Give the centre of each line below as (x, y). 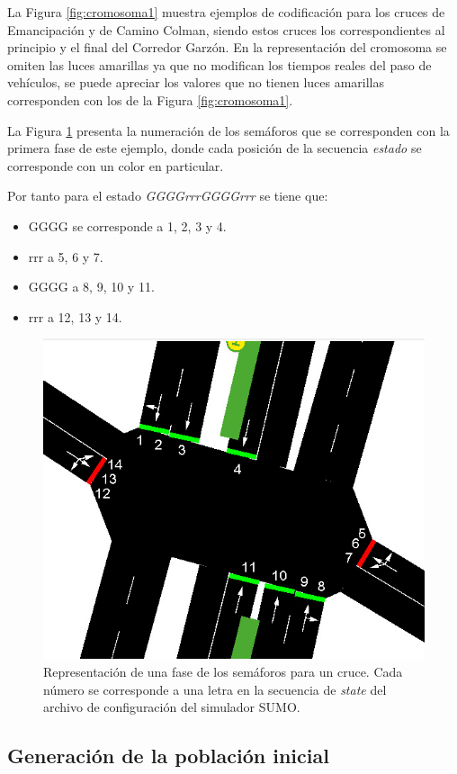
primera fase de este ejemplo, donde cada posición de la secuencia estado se (215, 148)
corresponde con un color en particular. (116, 165)
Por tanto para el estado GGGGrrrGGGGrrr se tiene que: (168, 196)
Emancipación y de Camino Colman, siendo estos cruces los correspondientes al (226, 29)
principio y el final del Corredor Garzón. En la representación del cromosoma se (227, 47)
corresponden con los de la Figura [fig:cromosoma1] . (150, 99)
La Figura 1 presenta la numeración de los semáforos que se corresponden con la (228, 130)
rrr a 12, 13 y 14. (75, 316)
